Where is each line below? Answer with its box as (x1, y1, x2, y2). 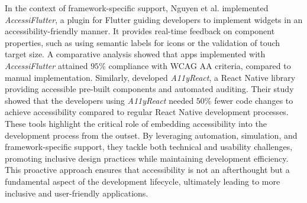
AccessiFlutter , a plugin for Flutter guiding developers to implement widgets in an (5, 13, 303, 25)
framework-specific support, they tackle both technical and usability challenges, (5, 140, 293, 153)
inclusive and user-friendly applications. (5, 186, 148, 199)
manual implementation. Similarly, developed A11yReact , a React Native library (5, 71, 296, 83)
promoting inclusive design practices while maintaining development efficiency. (5, 152, 289, 164)
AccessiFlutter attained (5, 59, 88, 71)
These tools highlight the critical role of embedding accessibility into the (5, 117, 267, 129)
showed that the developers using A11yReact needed (5, 94, 194, 106)
